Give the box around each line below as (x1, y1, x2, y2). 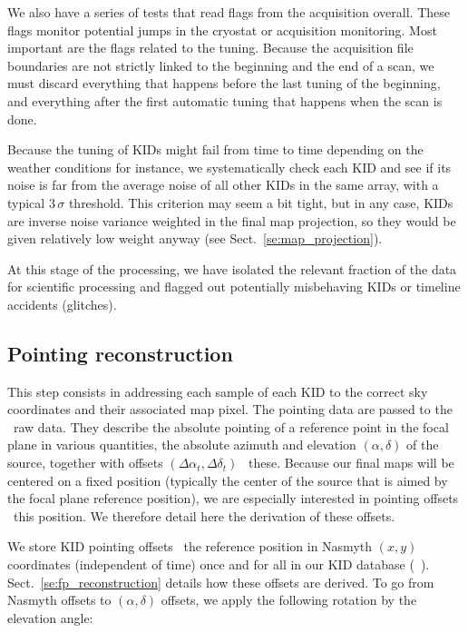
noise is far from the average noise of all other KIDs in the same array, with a (7, 175, 439, 194)
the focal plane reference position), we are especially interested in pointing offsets (7, 489, 459, 508)
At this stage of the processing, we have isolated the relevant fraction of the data (7, 259, 457, 278)
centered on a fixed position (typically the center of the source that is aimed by (7, 470, 448, 490)
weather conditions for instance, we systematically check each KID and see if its (7, 157, 452, 176)
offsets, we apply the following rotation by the (161, 590, 417, 609)
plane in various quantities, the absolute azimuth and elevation (7, 435, 356, 454)
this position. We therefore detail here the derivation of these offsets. (13, 506, 395, 525)
